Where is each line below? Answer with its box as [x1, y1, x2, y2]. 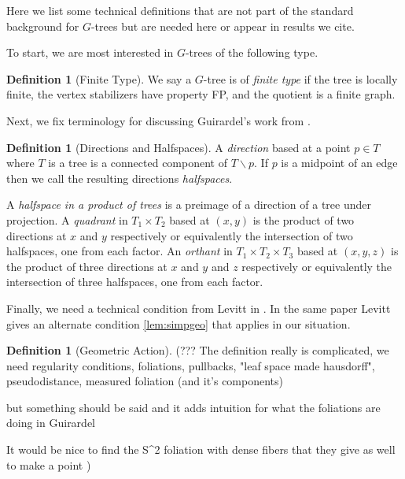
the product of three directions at [6, 258, 168, 274]
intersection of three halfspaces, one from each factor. [6, 273, 263, 290]
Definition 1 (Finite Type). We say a [6, 70, 192, 87]
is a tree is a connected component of [48, 154, 227, 171]
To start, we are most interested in [6, 44, 174, 61]
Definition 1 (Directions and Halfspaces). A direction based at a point [6, 139, 351, 155]
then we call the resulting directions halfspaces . [6, 169, 233, 186]
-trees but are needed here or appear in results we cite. [90, 17, 355, 34]
